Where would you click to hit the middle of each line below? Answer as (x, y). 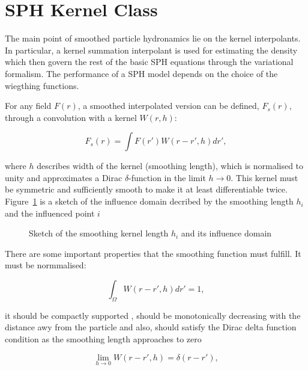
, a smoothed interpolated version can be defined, (168, 106)
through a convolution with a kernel (71, 117)
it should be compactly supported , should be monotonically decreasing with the (153, 315)
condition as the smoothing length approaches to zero (103, 339)
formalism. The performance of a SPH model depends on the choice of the (141, 73)
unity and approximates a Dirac (64, 177)
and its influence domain (226, 233)
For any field (28, 106)
